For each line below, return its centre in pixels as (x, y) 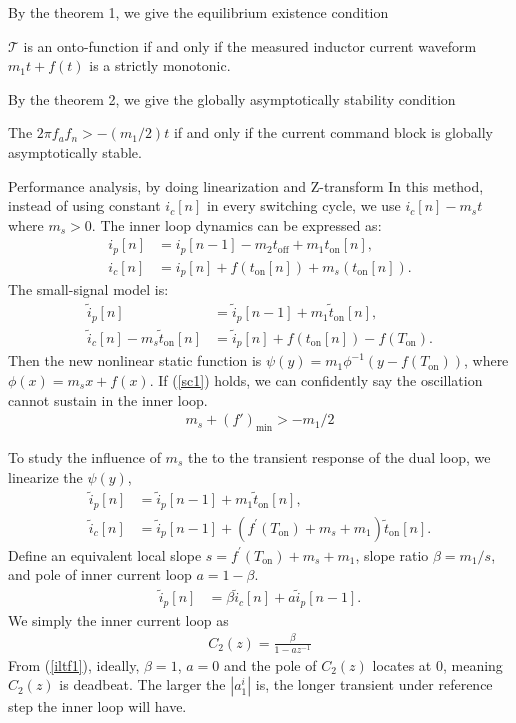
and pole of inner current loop (100, 574)
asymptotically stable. (75, 151)
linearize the (45, 476)
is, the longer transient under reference (374, 684)
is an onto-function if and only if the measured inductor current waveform (250, 45)
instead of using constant (84, 205)
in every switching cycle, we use (303, 205)
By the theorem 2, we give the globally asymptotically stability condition (232, 98)
